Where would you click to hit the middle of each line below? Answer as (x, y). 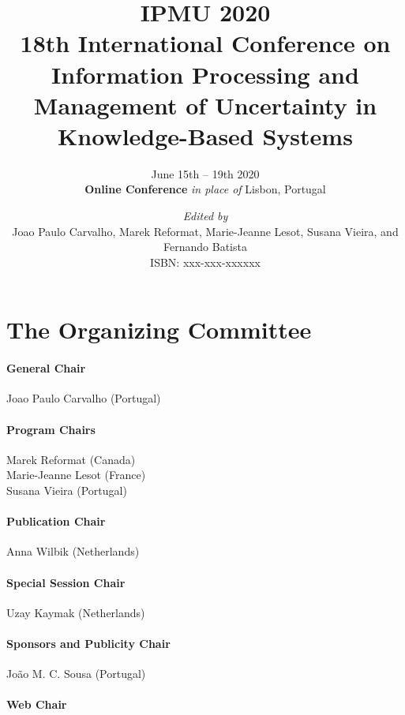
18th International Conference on (205, 43)
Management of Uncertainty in (205, 105)
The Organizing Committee (159, 329)
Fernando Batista (205, 247)
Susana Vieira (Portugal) (67, 490)
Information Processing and (205, 74)
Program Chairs (51, 429)
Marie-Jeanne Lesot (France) (76, 475)
